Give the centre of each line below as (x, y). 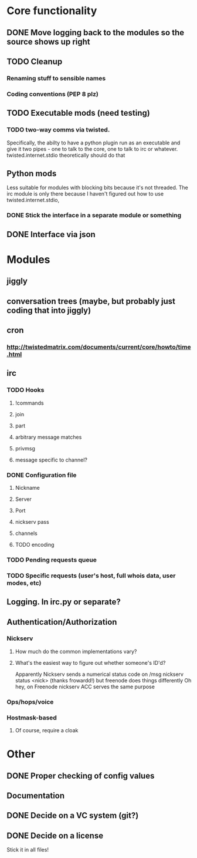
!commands (29, 403)
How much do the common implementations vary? (76, 651)
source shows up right (48, 41)
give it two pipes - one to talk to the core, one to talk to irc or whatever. (92, 149)
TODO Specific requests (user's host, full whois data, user (91, 576)
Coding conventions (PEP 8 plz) (52, 94)
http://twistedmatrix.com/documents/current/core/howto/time (99, 346)
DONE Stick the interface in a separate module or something (94, 216)
